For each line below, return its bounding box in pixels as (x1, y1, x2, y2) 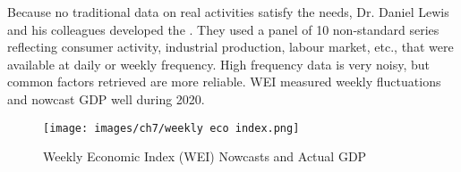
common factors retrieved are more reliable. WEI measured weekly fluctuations (7, 72, 441, 91)
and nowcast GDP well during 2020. (7, 89, 205, 108)
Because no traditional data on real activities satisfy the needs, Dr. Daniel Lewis (7, 3, 449, 20)
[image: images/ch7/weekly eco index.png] (43, 121, 300, 135)
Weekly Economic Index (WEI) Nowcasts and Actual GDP (43, 147, 367, 166)
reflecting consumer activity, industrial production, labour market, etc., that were (7, 37, 454, 56)
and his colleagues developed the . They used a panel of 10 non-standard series (7, 20, 440, 38)
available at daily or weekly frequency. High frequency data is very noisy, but (7, 54, 431, 73)
